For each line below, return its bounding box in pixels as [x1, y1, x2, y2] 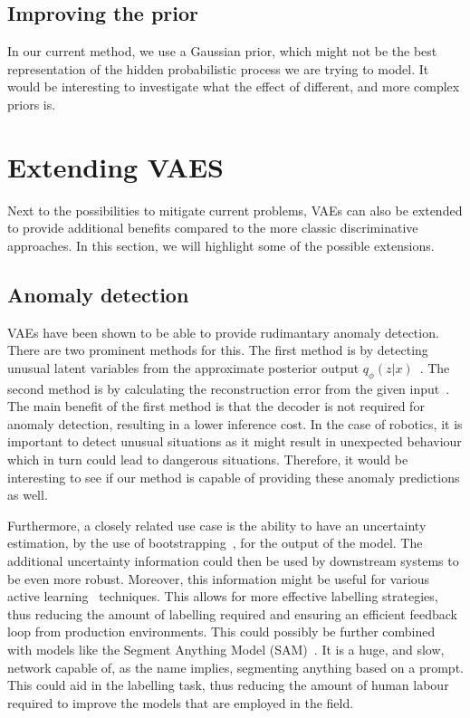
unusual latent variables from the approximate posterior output [7, 358, 360, 377]
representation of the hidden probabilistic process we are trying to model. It [7, 59, 429, 78]
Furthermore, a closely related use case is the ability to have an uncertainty [7, 515, 427, 534]
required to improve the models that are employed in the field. [7, 693, 354, 712]
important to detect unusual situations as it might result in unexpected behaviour [7, 432, 462, 451]
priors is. [7, 94, 56, 113]
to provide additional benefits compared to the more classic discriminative [7, 218, 418, 237]
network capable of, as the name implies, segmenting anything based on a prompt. [7, 657, 464, 676]
